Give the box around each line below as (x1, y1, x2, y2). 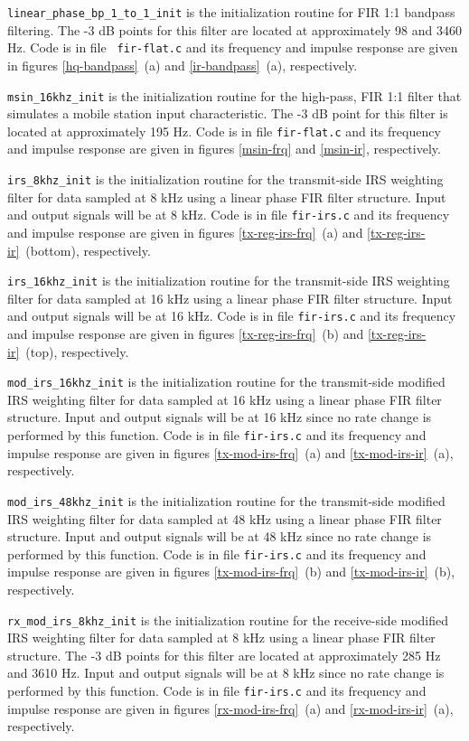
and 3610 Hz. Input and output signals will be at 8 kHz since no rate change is (7, 663, 445, 682)
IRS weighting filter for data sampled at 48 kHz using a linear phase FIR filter (7, 509, 442, 528)
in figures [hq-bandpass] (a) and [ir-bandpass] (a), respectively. (7, 55, 358, 74)
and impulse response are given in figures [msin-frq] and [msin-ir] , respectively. (7, 139, 441, 158)
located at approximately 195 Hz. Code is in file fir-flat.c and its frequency (7, 121, 441, 140)
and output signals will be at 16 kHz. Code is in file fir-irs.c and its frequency (7, 306, 456, 325)
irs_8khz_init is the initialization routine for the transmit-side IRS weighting (7, 170, 444, 188)
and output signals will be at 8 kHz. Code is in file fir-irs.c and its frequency (7, 205, 450, 224)
